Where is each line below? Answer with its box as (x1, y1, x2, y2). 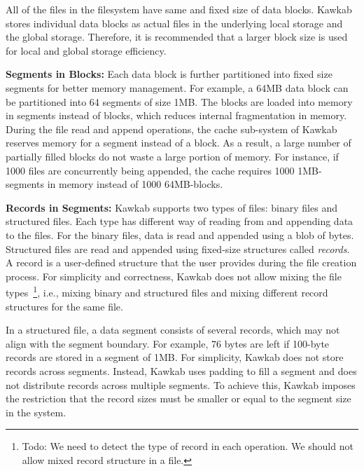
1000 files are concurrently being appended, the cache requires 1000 (6, 163, 295, 177)
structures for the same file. (6, 299, 123, 313)
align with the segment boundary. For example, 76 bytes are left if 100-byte (6, 336, 330, 350)
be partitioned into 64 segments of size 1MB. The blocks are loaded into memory (6, 94, 353, 109)
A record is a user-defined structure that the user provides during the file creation (6, 255, 357, 270)
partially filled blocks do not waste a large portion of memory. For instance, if (6, 149, 339, 163)
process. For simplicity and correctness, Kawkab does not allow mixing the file (6, 268, 342, 283)
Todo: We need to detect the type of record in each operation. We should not (22, 439, 353, 453)
